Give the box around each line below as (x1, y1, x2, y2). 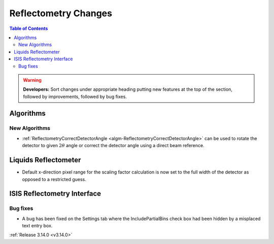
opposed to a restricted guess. (22, 176, 86, 182)
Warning (23, 77, 42, 83)
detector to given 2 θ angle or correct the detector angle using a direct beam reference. (22, 143, 205, 149)
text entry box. (22, 223, 53, 229)
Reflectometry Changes (9, 8, 113, 19)
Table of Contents (9, 25, 48, 31)
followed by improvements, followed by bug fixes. (23, 93, 127, 99)
